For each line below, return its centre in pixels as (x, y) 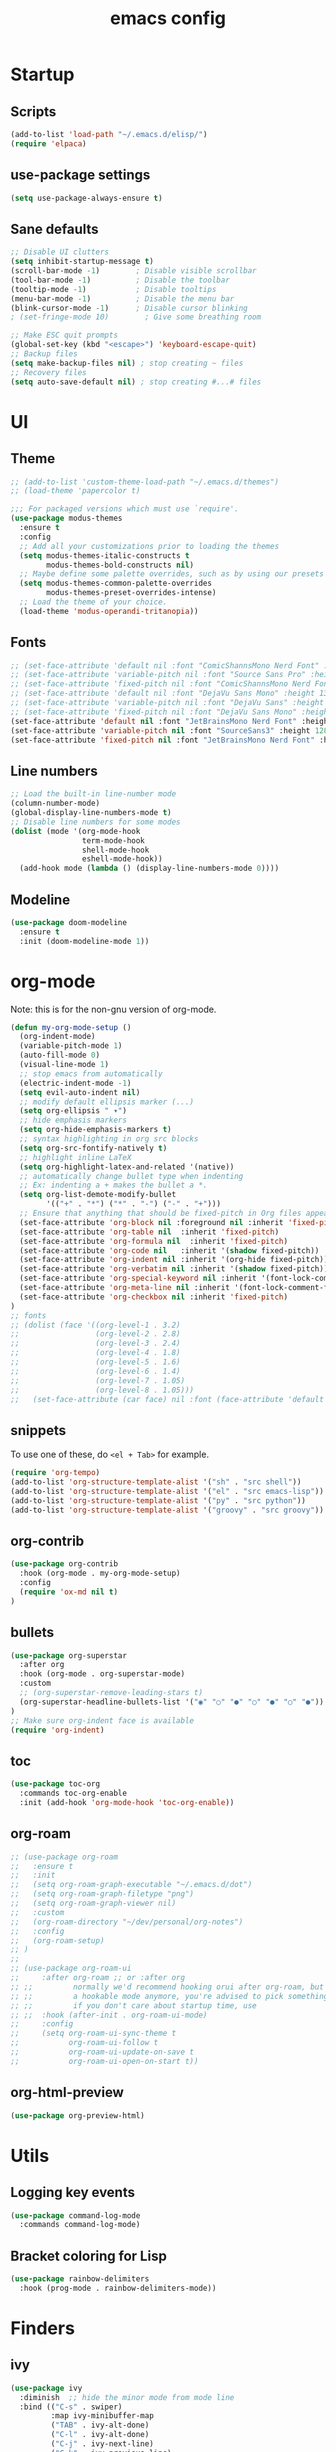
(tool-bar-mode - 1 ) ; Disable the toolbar (120, 280)
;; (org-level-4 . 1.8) (96, 1353)
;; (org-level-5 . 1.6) (96, 1362)
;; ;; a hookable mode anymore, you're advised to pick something (169, 1996)
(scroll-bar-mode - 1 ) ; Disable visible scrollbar (133, 271)
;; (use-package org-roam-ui (71, 1968)
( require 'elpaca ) (48, 143)
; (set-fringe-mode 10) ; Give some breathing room (136, 317)
